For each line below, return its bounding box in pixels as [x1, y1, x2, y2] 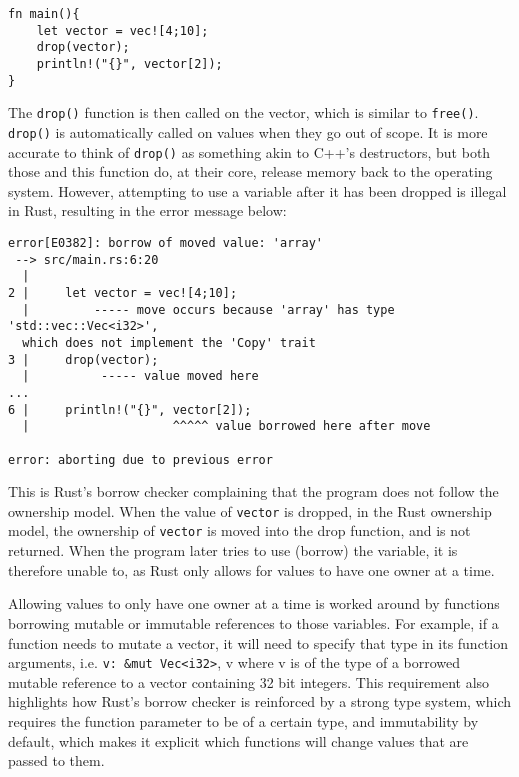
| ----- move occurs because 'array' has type [22, 302, 395, 317]
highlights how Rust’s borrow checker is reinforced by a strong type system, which [8, 691, 511, 712]
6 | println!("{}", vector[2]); [8, 402, 252, 417]
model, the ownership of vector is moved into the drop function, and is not [8, 520, 471, 541]
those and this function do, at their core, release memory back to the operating [8, 161, 493, 182]
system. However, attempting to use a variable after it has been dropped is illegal [8, 180, 507, 201]
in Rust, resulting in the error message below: [8, 200, 287, 221]
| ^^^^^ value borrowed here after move [22, 419, 431, 434]
